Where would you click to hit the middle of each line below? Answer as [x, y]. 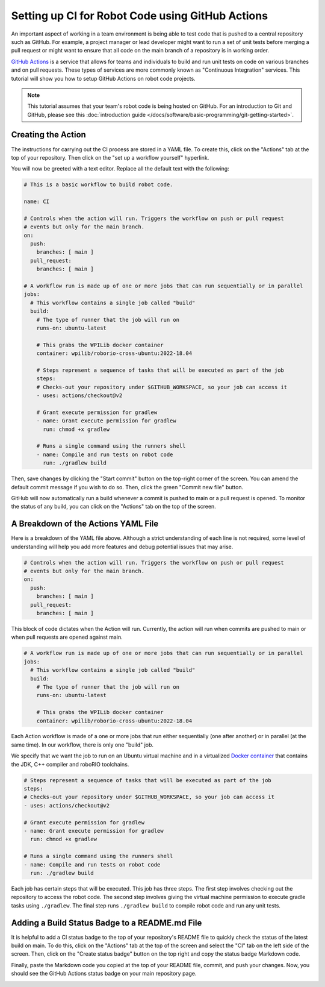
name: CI [37, 202]
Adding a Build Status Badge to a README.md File [107, 923]
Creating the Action [49, 135]
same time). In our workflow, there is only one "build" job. [82, 745]
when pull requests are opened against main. [67, 637]
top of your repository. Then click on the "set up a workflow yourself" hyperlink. [110, 157]
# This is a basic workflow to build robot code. [98, 185]
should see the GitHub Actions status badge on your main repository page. [104, 974]
